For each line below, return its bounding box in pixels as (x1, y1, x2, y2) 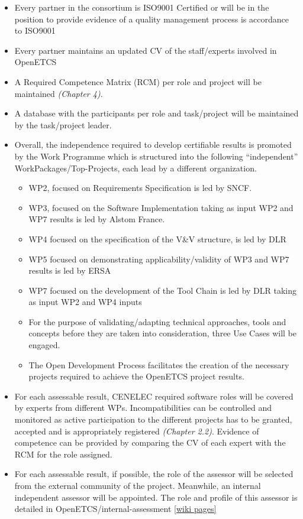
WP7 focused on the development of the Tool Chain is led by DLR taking (28, 284, 297, 296)
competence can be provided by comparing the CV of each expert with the (14, 436, 286, 449)
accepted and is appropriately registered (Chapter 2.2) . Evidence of (14, 424, 259, 437)
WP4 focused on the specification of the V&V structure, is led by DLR (28, 232, 286, 245)
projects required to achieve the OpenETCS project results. (28, 370, 244, 382)
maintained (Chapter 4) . (14, 87, 103, 99)
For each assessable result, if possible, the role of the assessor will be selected (14, 468, 294, 480)
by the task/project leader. (14, 118, 112, 131)
